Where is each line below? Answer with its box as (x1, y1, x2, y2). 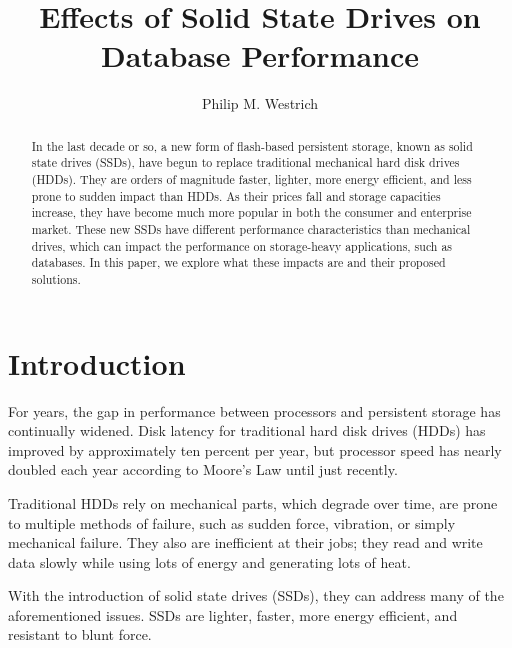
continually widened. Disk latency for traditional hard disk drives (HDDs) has (8, 420, 486, 441)
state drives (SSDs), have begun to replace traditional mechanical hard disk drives (31, 154, 460, 171)
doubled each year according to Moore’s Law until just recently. (8, 459, 398, 480)
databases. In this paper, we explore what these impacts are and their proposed (31, 254, 446, 271)
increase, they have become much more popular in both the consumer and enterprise (31, 204, 472, 221)
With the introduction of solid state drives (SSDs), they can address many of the (8, 585, 504, 606)
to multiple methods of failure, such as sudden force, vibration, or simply (8, 512, 456, 533)
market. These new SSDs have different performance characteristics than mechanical (31, 220, 471, 237)
